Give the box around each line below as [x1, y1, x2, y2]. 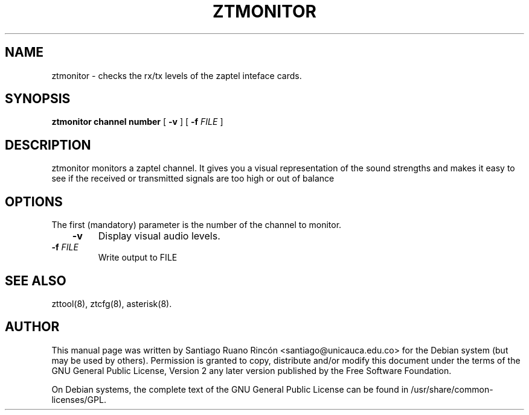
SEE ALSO [5, 273, 66, 288]
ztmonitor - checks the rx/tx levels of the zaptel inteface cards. [51, 70, 302, 81]
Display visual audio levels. [98, 230, 220, 242]
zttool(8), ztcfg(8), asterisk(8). [51, 298, 172, 309]
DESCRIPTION [5, 137, 91, 153]
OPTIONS [5, 194, 63, 209]
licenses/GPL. [51, 394, 106, 405]
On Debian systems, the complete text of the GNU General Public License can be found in [51, 384, 409, 394]
